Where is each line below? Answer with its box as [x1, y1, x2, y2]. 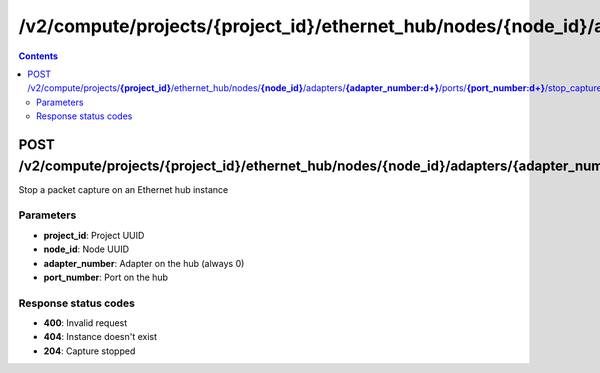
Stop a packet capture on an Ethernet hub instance [18, 183, 229, 195]
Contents [18, 50, 59, 62]
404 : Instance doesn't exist [43, 331, 158, 343]
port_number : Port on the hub [43, 271, 169, 283]
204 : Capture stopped [43, 345, 136, 357]
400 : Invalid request [43, 317, 128, 329]
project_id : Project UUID [43, 229, 145, 241]
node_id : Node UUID [43, 243, 130, 255]
